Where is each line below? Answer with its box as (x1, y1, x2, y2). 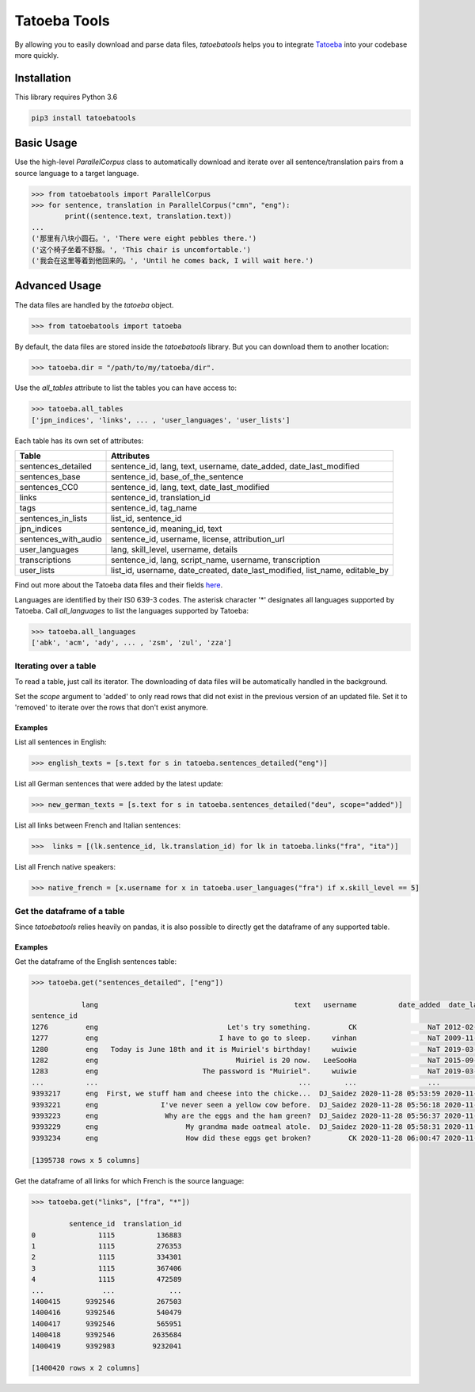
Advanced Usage (14, 279, 102, 293)
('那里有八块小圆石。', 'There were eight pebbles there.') (31, 234, 257, 243)
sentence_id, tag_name (111, 503, 198, 514)
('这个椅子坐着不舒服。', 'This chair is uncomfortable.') (31, 245, 252, 254)
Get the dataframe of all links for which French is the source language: (14, 1176, 245, 1185)
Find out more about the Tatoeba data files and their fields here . (14, 580, 223, 590)
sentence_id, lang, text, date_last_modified (111, 482, 270, 493)
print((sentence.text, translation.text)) (64, 212, 233, 221)
